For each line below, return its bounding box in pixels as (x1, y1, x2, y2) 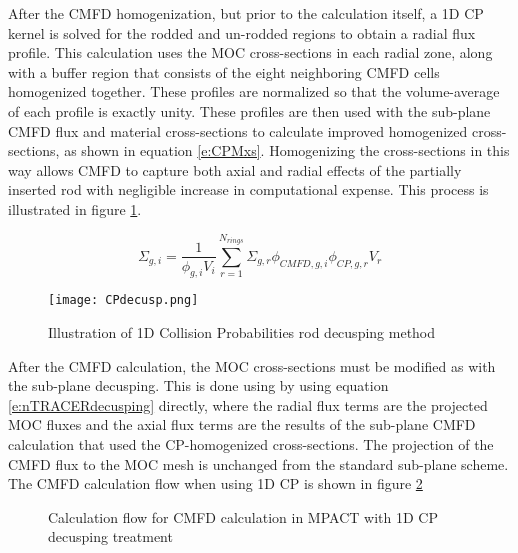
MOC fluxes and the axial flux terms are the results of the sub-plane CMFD (8, 414, 476, 435)
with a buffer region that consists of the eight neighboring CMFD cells (8, 61, 440, 82)
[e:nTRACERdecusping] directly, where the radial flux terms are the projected (8, 394, 488, 415)
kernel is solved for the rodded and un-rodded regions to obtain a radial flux (8, 22, 476, 43)
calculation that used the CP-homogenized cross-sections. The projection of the (8, 433, 494, 454)
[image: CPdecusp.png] (48, 293, 199, 308)
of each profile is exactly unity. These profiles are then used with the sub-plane (8, 100, 491, 121)
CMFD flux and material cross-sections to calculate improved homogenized (8, 120, 468, 141)
